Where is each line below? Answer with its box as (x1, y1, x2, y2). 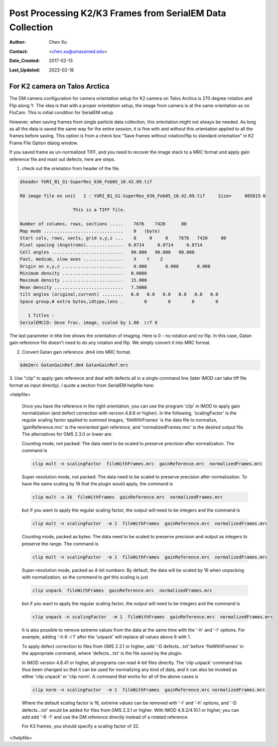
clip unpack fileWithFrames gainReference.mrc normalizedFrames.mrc (32, 588, 213, 594)
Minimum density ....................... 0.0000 (20, 271, 148, 276)
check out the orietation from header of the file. (22, 165, 120, 171)
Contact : (9, 48, 29, 54)
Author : (9, 39, 26, 45)
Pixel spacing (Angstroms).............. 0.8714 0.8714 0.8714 (20, 242, 203, 248)
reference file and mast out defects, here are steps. (9, 156, 115, 162)
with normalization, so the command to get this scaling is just (22, 574, 149, 580)
